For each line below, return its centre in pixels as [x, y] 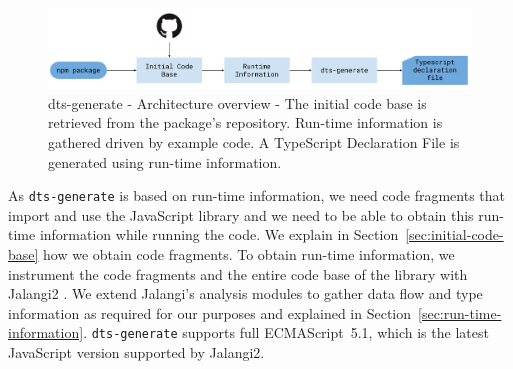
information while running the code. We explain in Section [219, 234]
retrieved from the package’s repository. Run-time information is [245, 122]
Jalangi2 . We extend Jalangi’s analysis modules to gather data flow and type [245, 293]
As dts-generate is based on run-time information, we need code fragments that [256, 195]
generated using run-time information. [165, 161]
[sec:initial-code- [454, 234]
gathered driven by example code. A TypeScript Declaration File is [254, 142]
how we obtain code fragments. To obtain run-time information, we [249, 254]
